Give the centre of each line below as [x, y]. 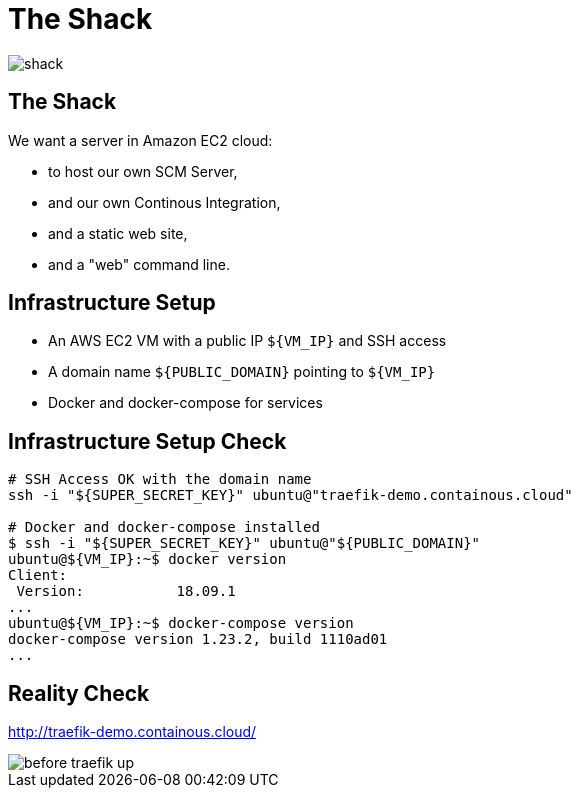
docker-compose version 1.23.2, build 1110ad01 [198, 639]
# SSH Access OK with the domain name [160, 479]
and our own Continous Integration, [164, 202]
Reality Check [79, 693]
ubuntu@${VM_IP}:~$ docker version [147, 559]
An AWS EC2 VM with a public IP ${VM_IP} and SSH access [247, 341]
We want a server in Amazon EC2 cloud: [140, 140]
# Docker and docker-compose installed [164, 527]
